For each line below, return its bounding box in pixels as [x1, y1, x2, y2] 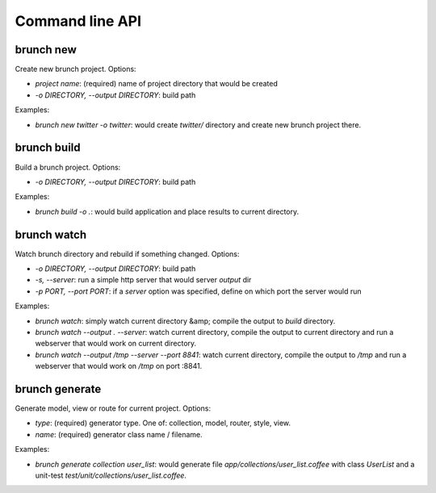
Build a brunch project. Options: [15, 162, 121, 172]
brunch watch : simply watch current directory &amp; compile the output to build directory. [35, 315, 336, 326]
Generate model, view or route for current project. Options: [15, 403, 212, 413]
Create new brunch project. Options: [15, 65, 136, 74]
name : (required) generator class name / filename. [35, 429, 203, 439]
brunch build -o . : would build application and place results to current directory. [35, 207, 299, 216]
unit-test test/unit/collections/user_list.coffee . [35, 470, 187, 480]
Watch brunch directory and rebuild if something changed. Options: [15, 249, 240, 258]
